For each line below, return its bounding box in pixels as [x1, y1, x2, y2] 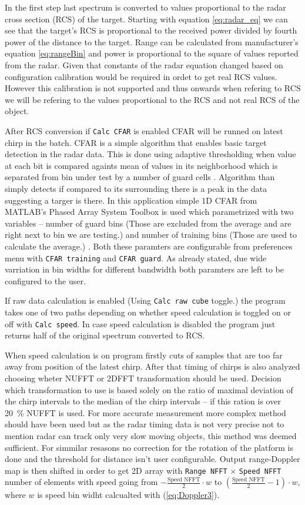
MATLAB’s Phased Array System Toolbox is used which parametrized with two [5, 205, 294, 218]
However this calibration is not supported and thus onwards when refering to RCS [5, 82, 301, 94]
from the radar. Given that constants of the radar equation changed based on [5, 58, 283, 71]
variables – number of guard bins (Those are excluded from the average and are [5, 217, 291, 229]
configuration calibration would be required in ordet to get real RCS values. [5, 70, 277, 82]
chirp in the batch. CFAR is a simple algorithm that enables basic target [5, 136, 267, 148]
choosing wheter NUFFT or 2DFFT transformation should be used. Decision [5, 372, 281, 384]
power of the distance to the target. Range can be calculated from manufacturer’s [5, 35, 299, 48]
